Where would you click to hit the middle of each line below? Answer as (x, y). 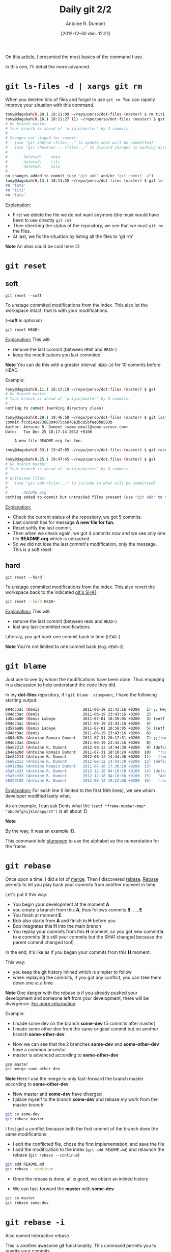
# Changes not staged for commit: (42, 138)
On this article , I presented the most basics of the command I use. (74, 57)
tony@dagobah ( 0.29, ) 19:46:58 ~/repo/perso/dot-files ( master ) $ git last (86, 417)
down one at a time (33, 983)
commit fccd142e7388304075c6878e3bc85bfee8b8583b (59, 422)
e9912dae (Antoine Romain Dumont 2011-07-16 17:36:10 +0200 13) (78, 766)
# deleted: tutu (33, 166)
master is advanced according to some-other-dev (65, 1055)
